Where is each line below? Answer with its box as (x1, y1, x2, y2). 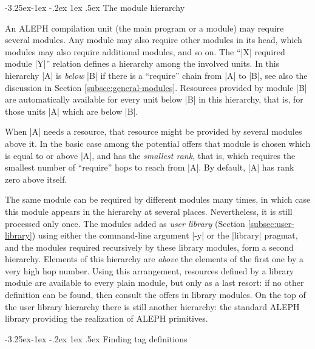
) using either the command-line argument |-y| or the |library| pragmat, (32, 229, 298, 242)
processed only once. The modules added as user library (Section (5, 217, 245, 229)
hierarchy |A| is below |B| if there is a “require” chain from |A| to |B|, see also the (5, 69, 308, 81)
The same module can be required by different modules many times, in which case (5, 193, 311, 206)
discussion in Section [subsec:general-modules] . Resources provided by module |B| (5, 81, 307, 93)
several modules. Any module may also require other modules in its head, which (5, 33, 302, 46)
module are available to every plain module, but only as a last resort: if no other (5, 276, 304, 289)
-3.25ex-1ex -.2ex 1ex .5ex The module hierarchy (5, 1, 185, 13)
